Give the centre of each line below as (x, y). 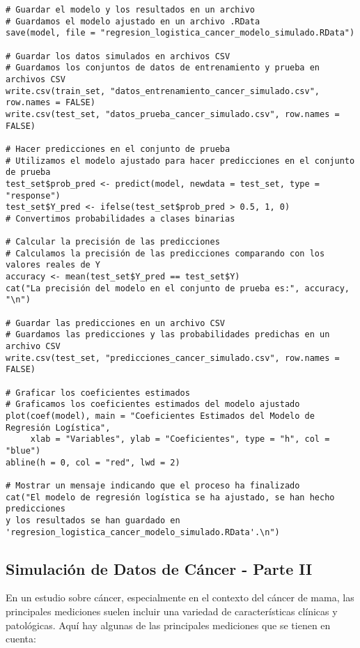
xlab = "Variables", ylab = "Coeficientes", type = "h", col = (180, 439)
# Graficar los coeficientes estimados (98, 393)
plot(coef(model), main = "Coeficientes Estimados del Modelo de (160, 416)
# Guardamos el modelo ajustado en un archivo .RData (133, 21)
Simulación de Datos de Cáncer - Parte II (159, 568)
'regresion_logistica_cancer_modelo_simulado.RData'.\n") (143, 532)
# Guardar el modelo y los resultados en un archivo (130, 10)
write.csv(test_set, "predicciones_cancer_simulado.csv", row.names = (173, 358)
